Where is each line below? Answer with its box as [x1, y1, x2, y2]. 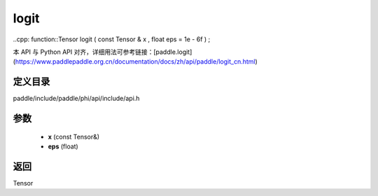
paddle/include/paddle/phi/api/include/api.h [13, 94, 140, 103]
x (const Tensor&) [48, 132, 100, 141]
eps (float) [48, 142, 78, 150]
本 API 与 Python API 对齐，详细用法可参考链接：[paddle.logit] [13, 48, 192, 56]
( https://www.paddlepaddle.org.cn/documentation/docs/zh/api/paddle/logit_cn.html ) [13, 57, 258, 66]
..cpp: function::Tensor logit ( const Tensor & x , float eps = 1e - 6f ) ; [13, 35, 211, 43]
